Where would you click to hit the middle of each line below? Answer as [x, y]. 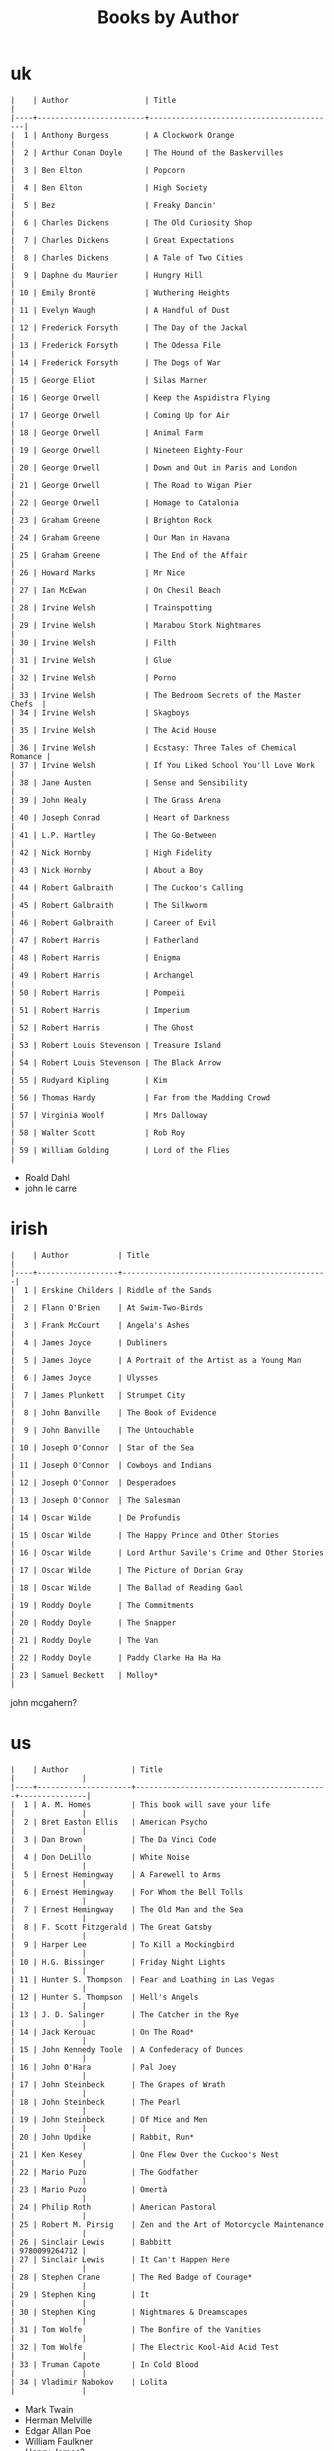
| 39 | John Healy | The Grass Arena [116, 800]
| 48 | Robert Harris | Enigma [96, 957]
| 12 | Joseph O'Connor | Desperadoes [93, 1482]
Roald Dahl [47, 1177]
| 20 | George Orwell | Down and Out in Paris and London [154, 467]
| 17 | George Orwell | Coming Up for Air [120, 415]
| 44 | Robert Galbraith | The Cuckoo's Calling [127, 887]
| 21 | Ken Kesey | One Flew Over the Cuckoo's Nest [145, 2154]
